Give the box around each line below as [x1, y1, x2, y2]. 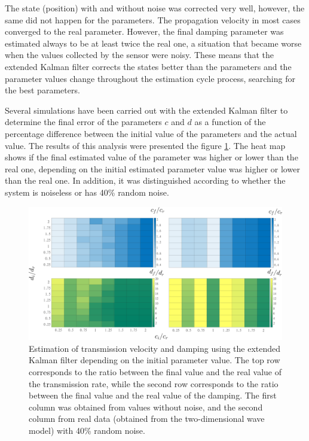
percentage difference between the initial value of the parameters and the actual [5, 127, 297, 139]
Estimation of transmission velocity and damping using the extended [29, 342, 281, 354]
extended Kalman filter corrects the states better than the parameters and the [5, 60, 292, 72]
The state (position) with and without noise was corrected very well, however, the [5, 2, 305, 14]
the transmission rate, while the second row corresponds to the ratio [29, 377, 279, 390]
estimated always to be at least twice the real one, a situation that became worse [5, 37, 302, 49]
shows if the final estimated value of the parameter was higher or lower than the [5, 151, 298, 163]
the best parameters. [5, 84, 80, 96]
